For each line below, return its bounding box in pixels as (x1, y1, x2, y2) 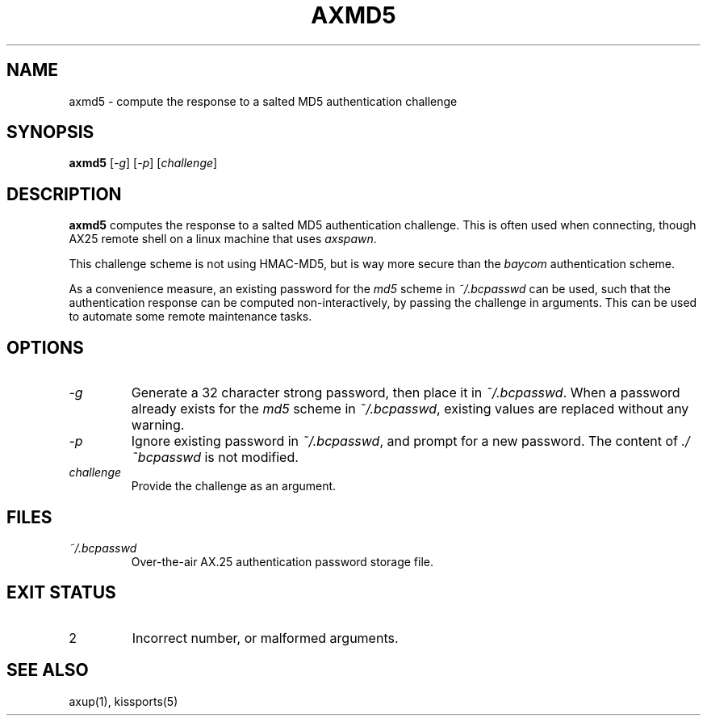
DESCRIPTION (6, 183, 122, 204)
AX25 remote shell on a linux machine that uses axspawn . (69, 232, 377, 246)
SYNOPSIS (6, 122, 94, 143)
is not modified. (204, 449, 299, 466)
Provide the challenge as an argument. (131, 479, 337, 493)
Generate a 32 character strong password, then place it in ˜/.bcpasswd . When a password (131, 384, 680, 401)
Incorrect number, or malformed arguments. (132, 629, 399, 646)
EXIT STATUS (6, 582, 116, 603)
